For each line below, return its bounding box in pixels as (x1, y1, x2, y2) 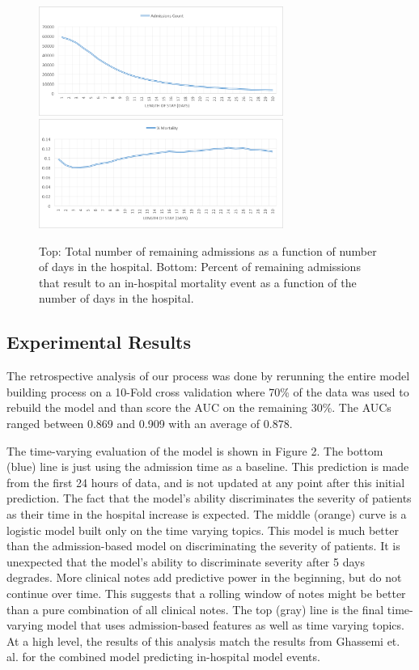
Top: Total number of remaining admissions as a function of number (39, 242, 377, 259)
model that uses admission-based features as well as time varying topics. (46, 617, 404, 634)
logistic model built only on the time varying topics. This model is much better (6, 521, 399, 538)
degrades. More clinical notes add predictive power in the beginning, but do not (6, 569, 402, 586)
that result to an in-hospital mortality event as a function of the (39, 274, 357, 290)
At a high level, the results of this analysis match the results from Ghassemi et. (6, 632, 400, 649)
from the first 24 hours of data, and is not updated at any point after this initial (6, 473, 405, 490)
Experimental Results (6, 329, 191, 354)
